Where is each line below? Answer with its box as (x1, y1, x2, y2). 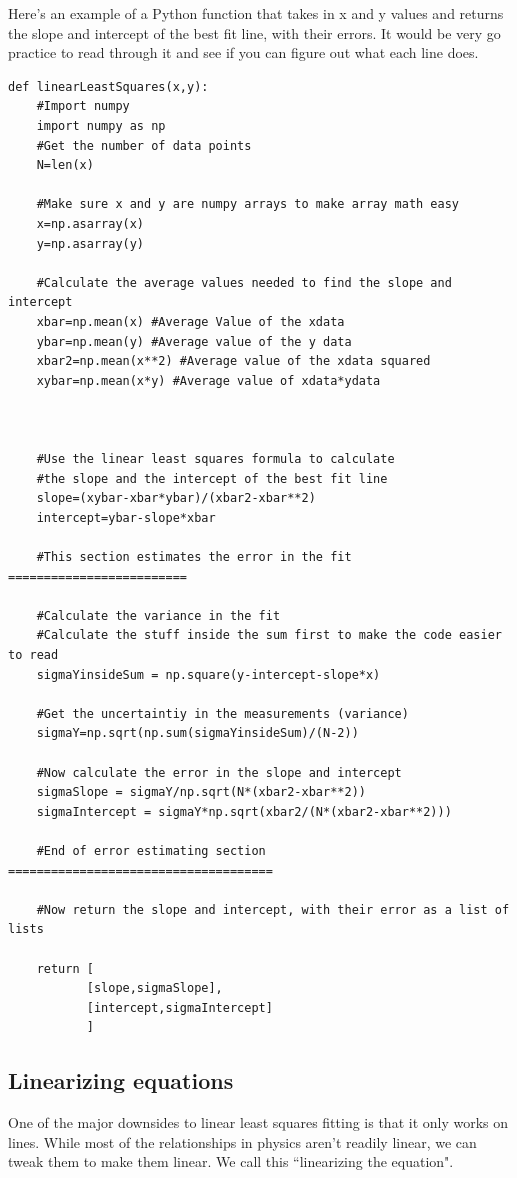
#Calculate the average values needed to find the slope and (36, 275, 452, 290)
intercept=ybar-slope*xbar (36, 510, 216, 525)
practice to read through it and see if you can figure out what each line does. (8, 42, 479, 63)
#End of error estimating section (36, 843, 266, 858)
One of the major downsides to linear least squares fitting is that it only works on (8, 1112, 509, 1133)
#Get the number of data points (36, 138, 252, 153)
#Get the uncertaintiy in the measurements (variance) (36, 706, 409, 721)
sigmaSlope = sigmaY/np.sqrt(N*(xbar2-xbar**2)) (36, 785, 366, 800)
